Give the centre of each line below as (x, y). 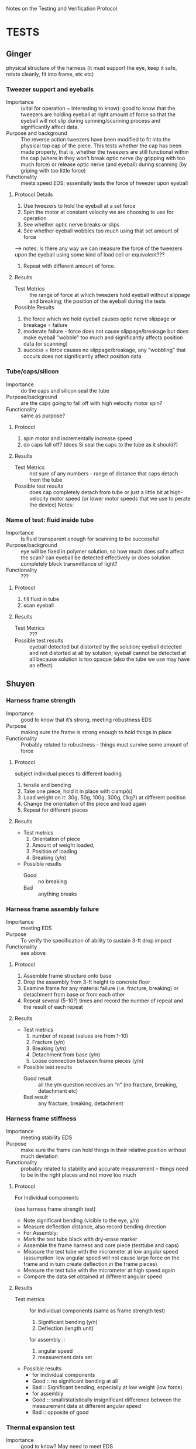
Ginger (19, 54)
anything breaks (57, 894)
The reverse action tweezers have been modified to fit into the (96, 140)
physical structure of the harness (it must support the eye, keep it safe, (92, 68)
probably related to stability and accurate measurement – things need (104, 1169)
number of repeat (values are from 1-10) (80, 1036)
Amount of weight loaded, (63, 845)
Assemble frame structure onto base (68, 975)
